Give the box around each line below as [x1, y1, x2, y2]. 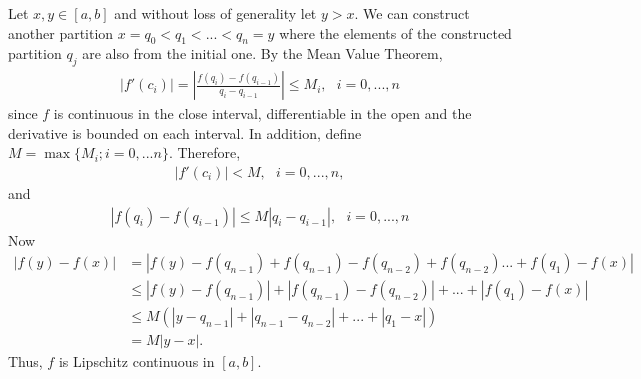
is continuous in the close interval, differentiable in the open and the [53, 103, 472, 124]
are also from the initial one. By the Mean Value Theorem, [82, 43, 443, 64]
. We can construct [354, 3, 470, 23]
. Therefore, [168, 142, 241, 163]
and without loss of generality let [114, 3, 317, 23]
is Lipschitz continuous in [58, 351, 215, 372]
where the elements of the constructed [279, 22, 512, 43]
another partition [8, 22, 114, 43]
